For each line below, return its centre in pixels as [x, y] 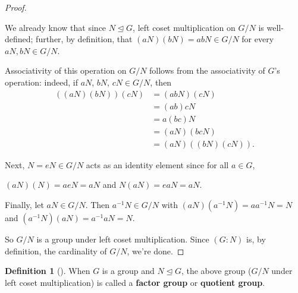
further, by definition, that [84, 39]
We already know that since [56, 27]
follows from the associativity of [207, 70]
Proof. [16, 7]
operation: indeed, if [41, 82]
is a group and [128, 271]
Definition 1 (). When [48, 271]
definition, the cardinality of [56, 251]
